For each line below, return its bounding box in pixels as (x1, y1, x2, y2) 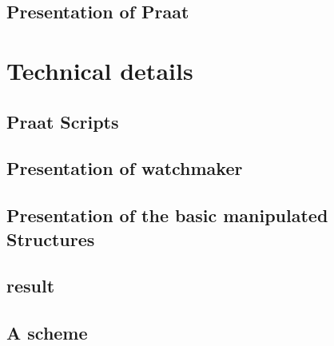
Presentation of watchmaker (6, 156, 243, 181)
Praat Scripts (6, 109, 119, 133)
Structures (6, 226, 95, 251)
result (6, 273, 55, 298)
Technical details (6, 54, 193, 86)
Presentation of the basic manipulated (6, 203, 328, 228)
